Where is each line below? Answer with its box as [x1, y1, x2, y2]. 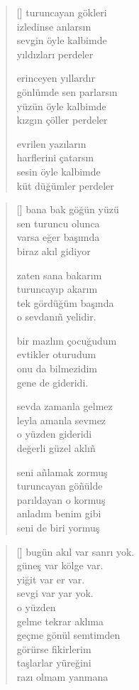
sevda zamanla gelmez [16, 399, 113, 414]
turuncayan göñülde [16, 478, 103, 493]
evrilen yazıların [16, 136, 87, 151]
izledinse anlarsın [16, 18, 91, 33]
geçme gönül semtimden [16, 627, 121, 642]
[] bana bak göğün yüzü [16, 202, 119, 217]
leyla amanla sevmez [16, 412, 106, 427]
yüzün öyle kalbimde [16, 98, 106, 113]
